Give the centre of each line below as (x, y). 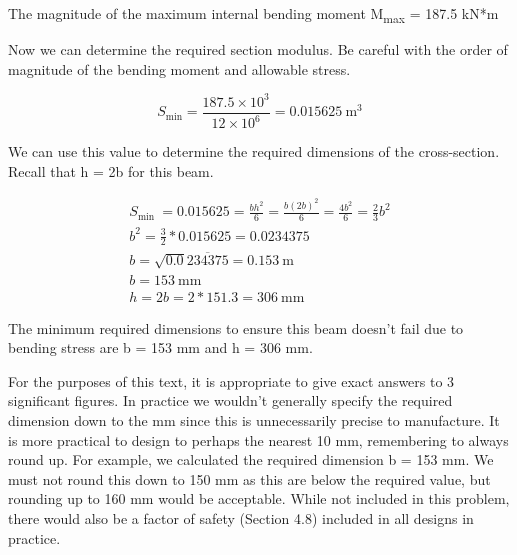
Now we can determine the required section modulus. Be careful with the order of (258, 49)
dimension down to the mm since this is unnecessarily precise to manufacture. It (254, 419)
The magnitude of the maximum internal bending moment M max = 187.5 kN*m (253, 14)
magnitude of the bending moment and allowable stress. (179, 68)
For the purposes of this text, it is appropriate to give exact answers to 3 (231, 380)
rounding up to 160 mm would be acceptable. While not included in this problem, (259, 498)
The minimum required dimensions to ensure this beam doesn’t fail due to (236, 327)
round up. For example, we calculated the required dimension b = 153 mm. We (251, 459)
